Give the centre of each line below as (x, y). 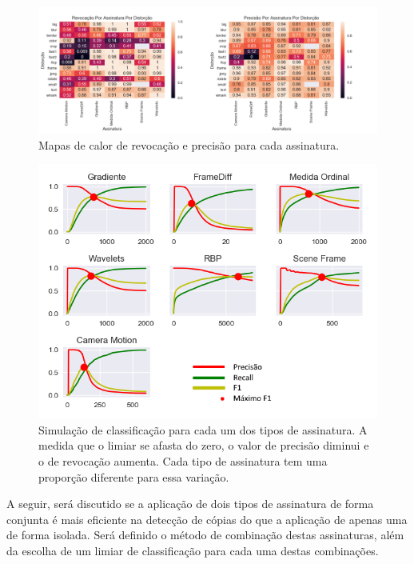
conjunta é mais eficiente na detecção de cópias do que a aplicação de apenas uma (207, 519)
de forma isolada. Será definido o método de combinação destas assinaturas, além (205, 535)
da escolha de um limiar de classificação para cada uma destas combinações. (193, 550)
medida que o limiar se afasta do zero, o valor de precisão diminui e (204, 445)
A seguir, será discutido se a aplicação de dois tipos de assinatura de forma (190, 504)
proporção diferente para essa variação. (134, 476)
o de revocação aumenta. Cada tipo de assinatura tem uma (183, 460)
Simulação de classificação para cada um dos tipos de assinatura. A (203, 429)
